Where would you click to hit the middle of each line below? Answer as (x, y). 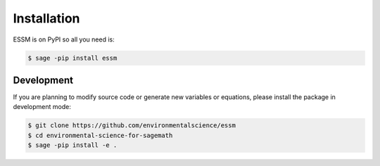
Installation (46, 18)
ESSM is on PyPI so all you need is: (64, 39)
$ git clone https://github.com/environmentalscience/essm (132, 126)
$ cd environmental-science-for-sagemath (100, 135)
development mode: (42, 107)
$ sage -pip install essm (72, 58)
